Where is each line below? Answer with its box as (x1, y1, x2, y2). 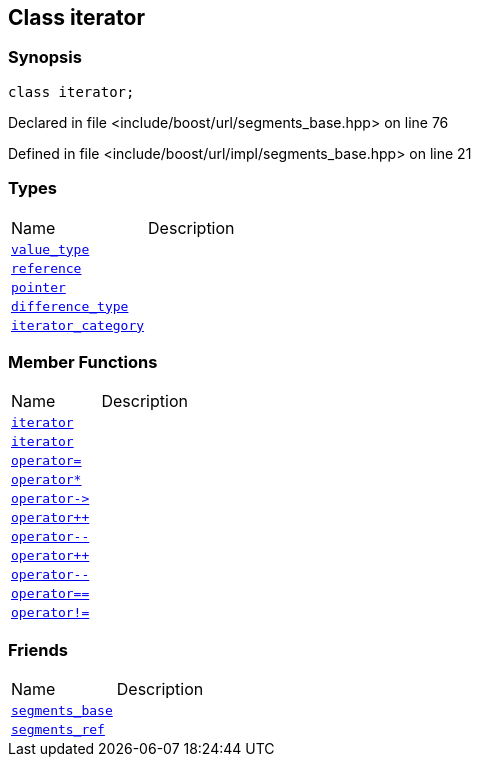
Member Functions (8, 351, 158, 372)
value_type (11, 241, 90, 257)
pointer (11, 279, 66, 295)
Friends (8, 639, 68, 660)
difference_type (11, 298, 129, 314)
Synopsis (8, 47, 82, 68)
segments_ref (11, 722, 105, 738)
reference (11, 260, 82, 276)
